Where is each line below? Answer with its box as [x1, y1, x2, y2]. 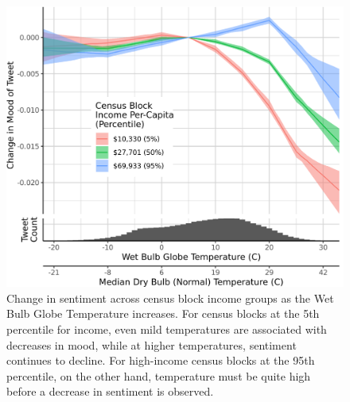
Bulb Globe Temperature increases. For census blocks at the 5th [6, 305, 320, 322]
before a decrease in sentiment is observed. [6, 383, 214, 400]
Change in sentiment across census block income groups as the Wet [6, 289, 334, 306]
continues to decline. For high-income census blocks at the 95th [6, 352, 315, 369]
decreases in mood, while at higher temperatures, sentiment [6, 336, 297, 353]
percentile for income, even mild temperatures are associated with [6, 320, 327, 337]
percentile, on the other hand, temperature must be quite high [6, 367, 311, 384]
